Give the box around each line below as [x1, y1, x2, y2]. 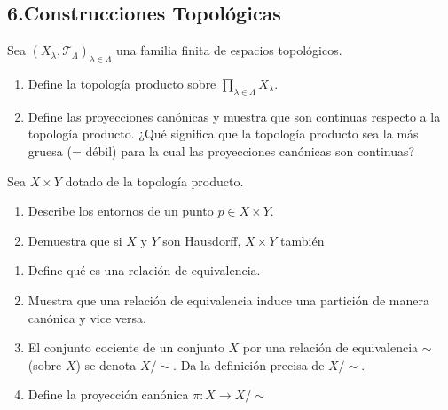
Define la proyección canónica [28, 385, 189, 404]
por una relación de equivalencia [242, 338, 419, 357]
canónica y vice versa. [28, 308, 146, 327]
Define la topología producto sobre [28, 75, 216, 92]
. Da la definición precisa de [173, 355, 325, 374]
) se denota [75, 355, 137, 374]
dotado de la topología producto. [65, 171, 244, 190]
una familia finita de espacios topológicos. [115, 41, 342, 59]
